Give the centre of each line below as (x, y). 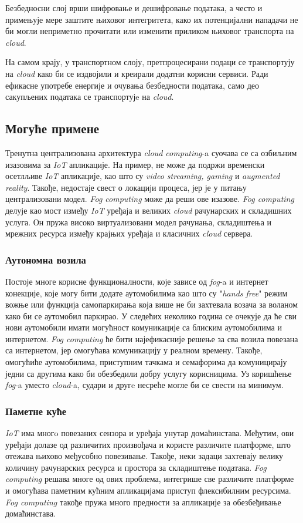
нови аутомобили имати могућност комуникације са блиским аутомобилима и (144, 327)
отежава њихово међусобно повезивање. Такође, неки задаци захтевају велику (144, 456)
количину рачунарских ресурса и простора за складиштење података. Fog (136, 467)
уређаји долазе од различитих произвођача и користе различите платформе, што (148, 444)
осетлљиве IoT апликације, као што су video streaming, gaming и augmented (143, 176)
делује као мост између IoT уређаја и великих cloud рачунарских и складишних (149, 210)
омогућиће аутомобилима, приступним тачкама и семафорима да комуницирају (146, 362)
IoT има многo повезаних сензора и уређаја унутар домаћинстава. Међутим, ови (150, 433)
